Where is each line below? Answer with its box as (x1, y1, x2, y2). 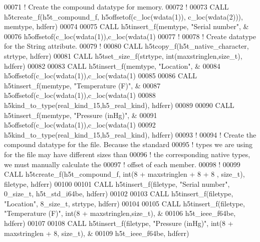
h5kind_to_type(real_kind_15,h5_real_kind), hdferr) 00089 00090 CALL (4, 99, 234, 110)
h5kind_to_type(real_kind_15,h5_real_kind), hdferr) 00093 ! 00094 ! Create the (4, 129, 256, 140)
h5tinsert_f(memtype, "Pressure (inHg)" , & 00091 (4, 109, 157, 120)
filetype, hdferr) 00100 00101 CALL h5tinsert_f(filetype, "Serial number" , (4, 178, 230, 189)
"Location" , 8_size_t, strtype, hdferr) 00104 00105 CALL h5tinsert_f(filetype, (4, 198, 245, 208)
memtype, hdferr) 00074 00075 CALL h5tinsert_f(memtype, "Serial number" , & (4, 21, 249, 32)
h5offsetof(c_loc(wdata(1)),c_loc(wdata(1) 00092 (4, 119, 156, 130)
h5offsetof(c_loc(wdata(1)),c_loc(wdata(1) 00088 (4, 90, 156, 100)
